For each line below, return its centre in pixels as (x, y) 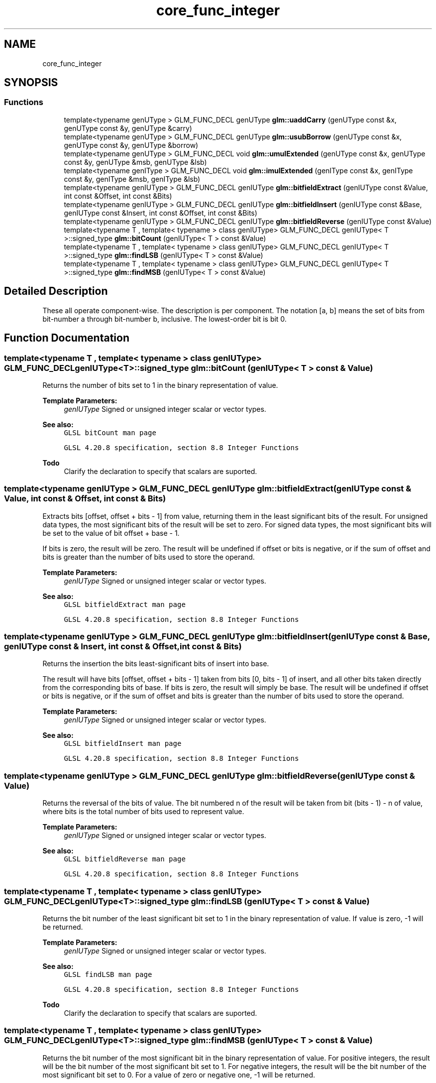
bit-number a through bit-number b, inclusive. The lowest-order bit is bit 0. (164, 319)
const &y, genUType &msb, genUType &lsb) (135, 162)
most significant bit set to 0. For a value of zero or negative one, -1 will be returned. (179, 1075)
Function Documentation (67, 338)
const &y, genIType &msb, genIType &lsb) (132, 179)
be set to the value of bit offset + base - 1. (111, 533)
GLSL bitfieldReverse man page (125, 859)
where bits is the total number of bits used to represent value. (143, 812)
